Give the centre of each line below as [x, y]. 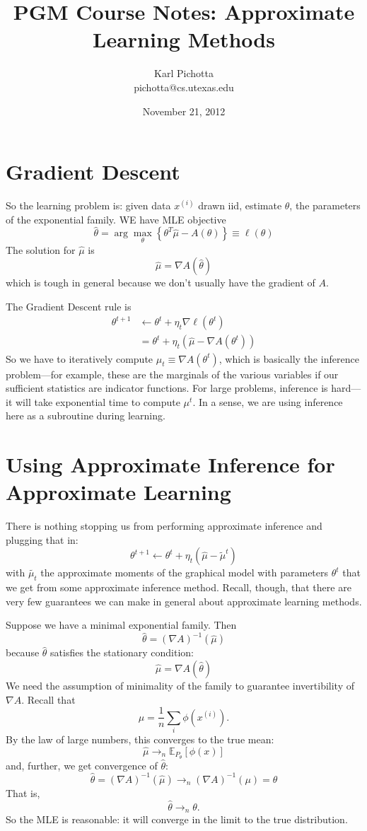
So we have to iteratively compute [80, 358]
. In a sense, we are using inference [268, 401]
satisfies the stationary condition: [122, 652]
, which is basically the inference [289, 358]
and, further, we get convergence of [82, 765]
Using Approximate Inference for [170, 464]
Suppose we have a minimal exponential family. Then [121, 625]
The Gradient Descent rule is [69, 306]
